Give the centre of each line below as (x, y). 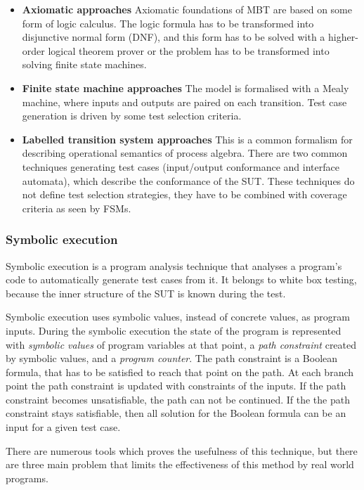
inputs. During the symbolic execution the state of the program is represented (174, 330)
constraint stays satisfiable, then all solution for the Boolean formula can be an (176, 413)
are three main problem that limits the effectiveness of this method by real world (180, 464)
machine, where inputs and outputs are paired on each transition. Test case (184, 102)
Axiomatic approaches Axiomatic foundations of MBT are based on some (187, 9)
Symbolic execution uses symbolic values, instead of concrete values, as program (178, 317)
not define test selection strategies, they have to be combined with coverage (184, 194)
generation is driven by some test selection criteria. (132, 116)
